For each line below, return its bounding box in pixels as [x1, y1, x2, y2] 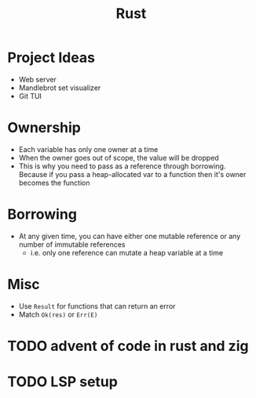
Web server [18, 74, 57, 84]
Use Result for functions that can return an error [18, 301, 176, 310]
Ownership [7, 119, 82, 137]
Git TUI [18, 91, 42, 100]
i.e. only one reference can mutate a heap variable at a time [30, 248, 224, 257]
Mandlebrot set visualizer [18, 83, 101, 92]
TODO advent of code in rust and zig [7, 337, 249, 355]
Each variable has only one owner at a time [18, 144, 159, 154]
